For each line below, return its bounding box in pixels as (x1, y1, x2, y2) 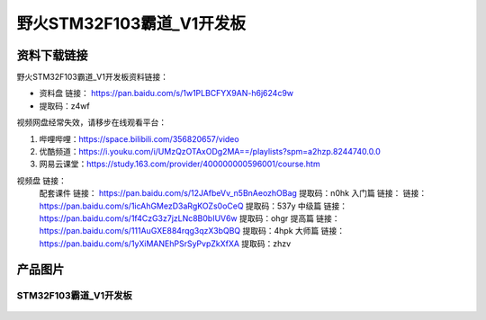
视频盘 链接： (16, 175, 67, 186)
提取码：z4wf (39, 100, 90, 111)
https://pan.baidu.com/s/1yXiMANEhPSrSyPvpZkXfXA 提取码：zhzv (39, 238, 292, 249)
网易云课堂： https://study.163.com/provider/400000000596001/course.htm (39, 158, 320, 170)
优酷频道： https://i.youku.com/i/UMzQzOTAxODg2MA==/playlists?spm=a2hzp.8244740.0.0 (39, 147, 382, 157)
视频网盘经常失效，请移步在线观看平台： (16, 117, 166, 128)
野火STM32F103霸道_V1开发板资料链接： (16, 72, 168, 83)
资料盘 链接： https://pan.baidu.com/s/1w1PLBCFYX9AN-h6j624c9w (39, 88, 294, 99)
